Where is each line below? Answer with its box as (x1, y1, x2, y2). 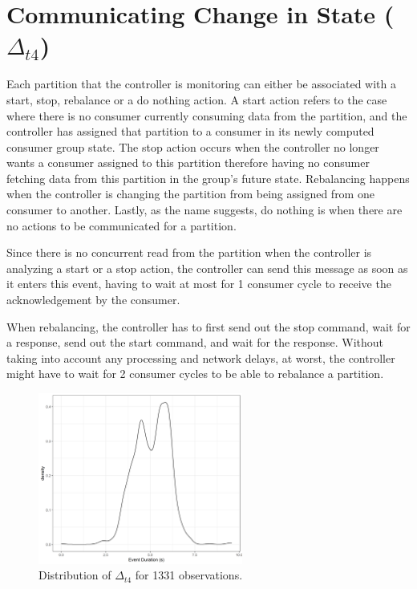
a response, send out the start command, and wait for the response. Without (6, 334, 384, 351)
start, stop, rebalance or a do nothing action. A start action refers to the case (6, 91, 387, 108)
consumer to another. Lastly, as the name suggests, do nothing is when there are (6, 201, 403, 218)
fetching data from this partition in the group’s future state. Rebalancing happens (6, 169, 410, 186)
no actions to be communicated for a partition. (6, 217, 237, 234)
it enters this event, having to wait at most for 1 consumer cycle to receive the (6, 275, 391, 292)
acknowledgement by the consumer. (6, 291, 180, 308)
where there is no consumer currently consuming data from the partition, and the (6, 107, 407, 124)
